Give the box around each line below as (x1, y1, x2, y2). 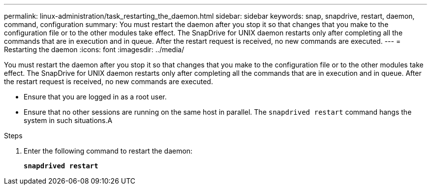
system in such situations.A (24, 116, 113, 125)
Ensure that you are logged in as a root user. (24, 93, 167, 101)
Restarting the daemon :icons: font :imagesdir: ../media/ (4, 45, 185, 54)
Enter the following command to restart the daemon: (24, 147, 193, 155)
